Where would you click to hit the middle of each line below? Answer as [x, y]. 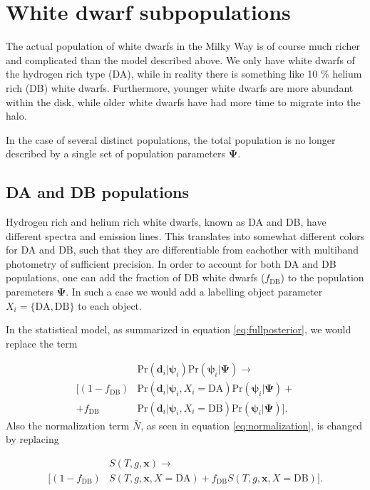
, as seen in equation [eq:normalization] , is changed [252, 425]
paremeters [30, 292]
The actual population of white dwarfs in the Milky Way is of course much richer [183, 46]
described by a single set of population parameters [116, 153]
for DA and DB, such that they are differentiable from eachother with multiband [183, 250]
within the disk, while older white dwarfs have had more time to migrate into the [183, 101]
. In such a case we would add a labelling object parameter [194, 292]
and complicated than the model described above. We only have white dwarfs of [180, 59]
